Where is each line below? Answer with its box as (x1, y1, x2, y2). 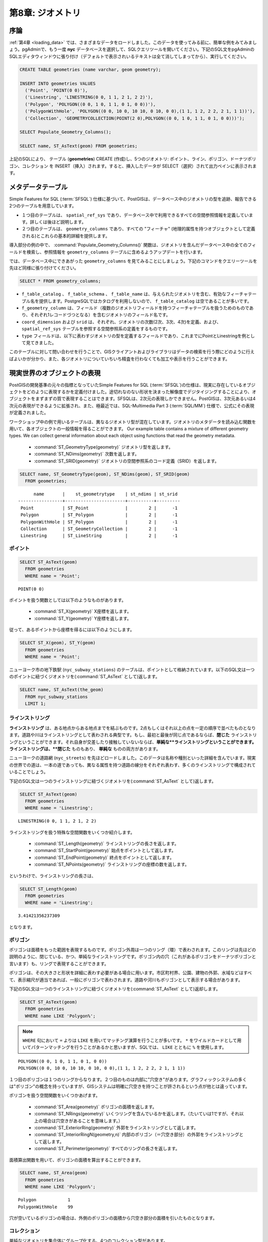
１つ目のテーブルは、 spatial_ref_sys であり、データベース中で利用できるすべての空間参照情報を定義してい (21, 212, 249, 218)
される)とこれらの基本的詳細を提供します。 (21, 233, 110, 238)
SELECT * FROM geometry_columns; (19, 278, 101, 284)
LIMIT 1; (25, 701, 46, 706)
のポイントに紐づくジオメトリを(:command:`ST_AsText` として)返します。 (9, 674, 160, 680)
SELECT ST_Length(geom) (19, 886, 78, 892)
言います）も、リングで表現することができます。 (9, 960, 109, 966)
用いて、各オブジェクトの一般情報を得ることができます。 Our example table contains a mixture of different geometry (9, 426, 248, 432)
